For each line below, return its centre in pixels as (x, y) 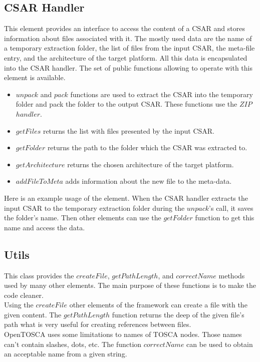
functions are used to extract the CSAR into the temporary (162, 94)
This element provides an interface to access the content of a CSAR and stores (124, 28)
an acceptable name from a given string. (66, 354)
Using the (19, 305)
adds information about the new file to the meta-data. (149, 181)
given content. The (33, 314)
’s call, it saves (231, 208)
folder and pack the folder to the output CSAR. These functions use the (126, 104)
